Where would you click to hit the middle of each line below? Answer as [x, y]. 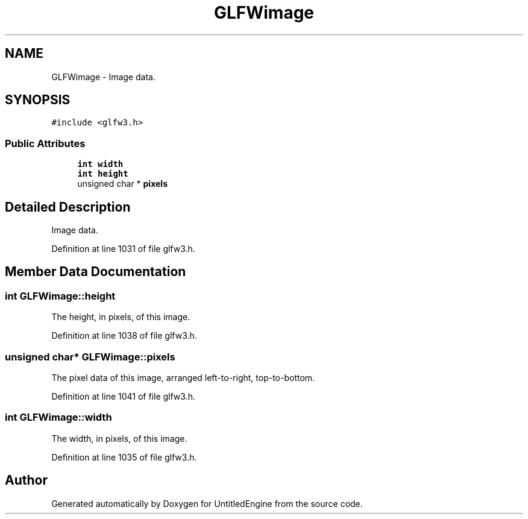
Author [26, 480]
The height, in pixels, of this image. [121, 317]
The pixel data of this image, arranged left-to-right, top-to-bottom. [183, 378]
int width [100, 164]
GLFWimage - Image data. [103, 77]
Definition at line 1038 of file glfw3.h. [124, 336]
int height [103, 174]
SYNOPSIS [38, 100]
